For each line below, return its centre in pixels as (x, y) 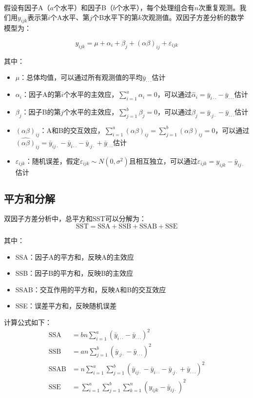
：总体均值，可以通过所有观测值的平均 (81, 77)
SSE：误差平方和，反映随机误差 (66, 306)
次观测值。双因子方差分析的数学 (193, 17)
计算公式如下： (28, 322)
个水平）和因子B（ (83, 7)
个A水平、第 (70, 17)
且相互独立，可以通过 (163, 161)
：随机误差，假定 (52, 161)
